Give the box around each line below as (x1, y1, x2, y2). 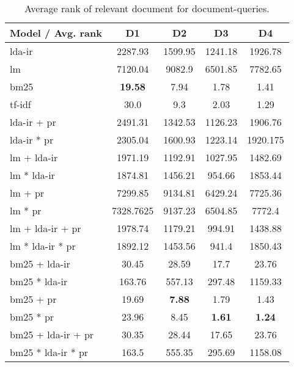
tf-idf (10, 97, 31, 111)
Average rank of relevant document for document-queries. (24, 1, 270, 15)
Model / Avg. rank (10, 26, 102, 40)
